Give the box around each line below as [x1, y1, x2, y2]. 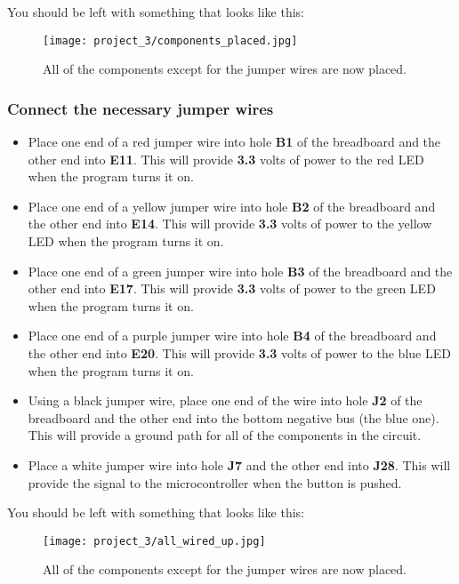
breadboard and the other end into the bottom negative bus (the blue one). [28, 408, 439, 427]
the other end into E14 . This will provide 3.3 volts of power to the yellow [28, 214, 432, 233]
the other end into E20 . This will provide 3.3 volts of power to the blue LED [28, 344, 451, 362]
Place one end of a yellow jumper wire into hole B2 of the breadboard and [28, 196, 436, 215]
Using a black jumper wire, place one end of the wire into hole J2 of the [28, 391, 423, 410]
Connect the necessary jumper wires [7, 97, 274, 119]
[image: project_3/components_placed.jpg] [43, 34, 298, 47]
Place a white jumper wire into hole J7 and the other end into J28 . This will [28, 455, 451, 474]
